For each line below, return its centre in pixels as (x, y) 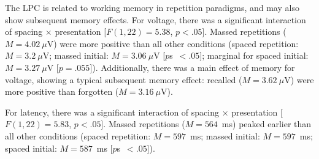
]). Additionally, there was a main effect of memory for (192, 67)
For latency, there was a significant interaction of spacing (112, 112)
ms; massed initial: (225, 135)
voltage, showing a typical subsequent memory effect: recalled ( (124, 79)
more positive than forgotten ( (62, 91)
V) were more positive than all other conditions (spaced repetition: (173, 43)
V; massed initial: (75, 55)
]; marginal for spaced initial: (254, 55)
